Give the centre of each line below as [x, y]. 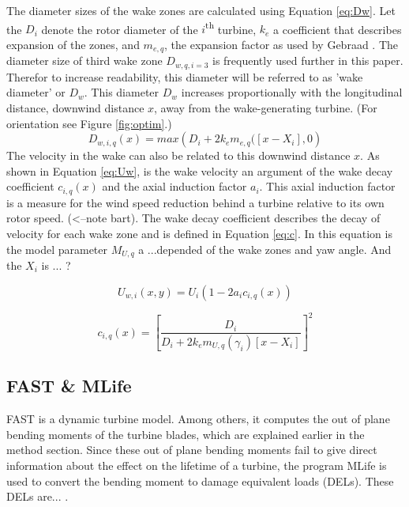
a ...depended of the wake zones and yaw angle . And [265, 249]
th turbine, [231, 28]
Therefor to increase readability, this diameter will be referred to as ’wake [185, 76]
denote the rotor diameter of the [120, 29]
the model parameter [57, 249]
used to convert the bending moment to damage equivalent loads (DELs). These [200, 481]
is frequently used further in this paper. [308, 61]
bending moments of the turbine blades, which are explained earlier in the [186, 434]
